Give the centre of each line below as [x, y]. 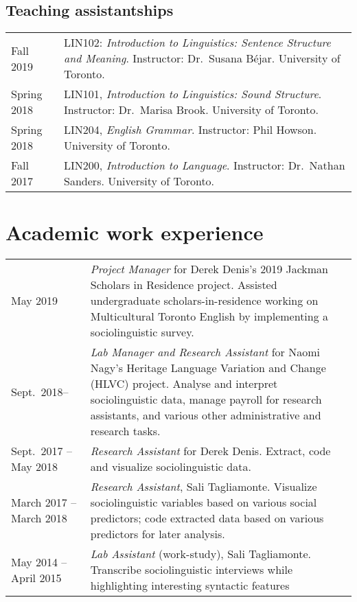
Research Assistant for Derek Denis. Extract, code [210, 451]
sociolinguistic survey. [142, 332]
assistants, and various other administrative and [206, 415]
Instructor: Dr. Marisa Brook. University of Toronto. [191, 110]
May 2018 [35, 467]
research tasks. [125, 431]
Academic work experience [135, 232]
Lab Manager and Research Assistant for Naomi [205, 352]
